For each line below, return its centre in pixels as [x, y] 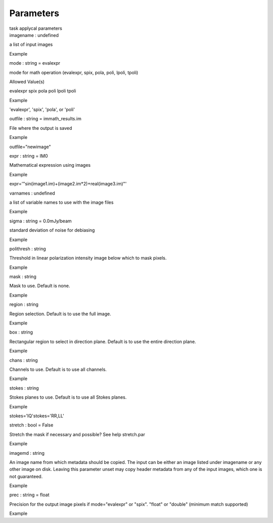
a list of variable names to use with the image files [61, 202]
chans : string [24, 360]
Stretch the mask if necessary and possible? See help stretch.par [77, 434]
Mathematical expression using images [50, 165]
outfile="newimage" [30, 147]
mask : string [23, 277]
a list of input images [31, 44]
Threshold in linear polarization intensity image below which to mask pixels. [88, 258]
